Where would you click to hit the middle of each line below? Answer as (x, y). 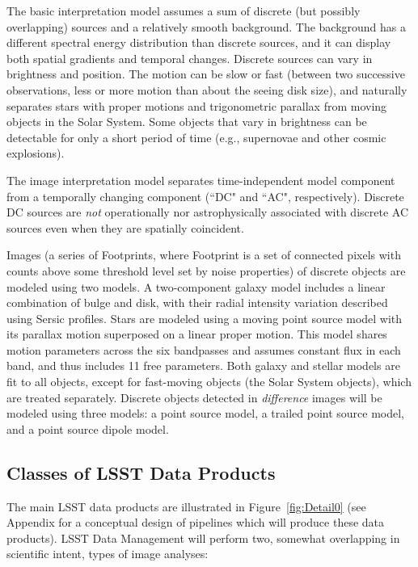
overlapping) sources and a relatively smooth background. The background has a (207, 26)
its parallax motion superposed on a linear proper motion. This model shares (197, 334)
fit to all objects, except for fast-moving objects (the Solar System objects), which (209, 382)
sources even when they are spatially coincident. (125, 227)
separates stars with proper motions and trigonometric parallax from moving (197, 105)
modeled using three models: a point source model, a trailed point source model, (206, 413)
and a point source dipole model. (88, 428)
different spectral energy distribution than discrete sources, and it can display (199, 42)
